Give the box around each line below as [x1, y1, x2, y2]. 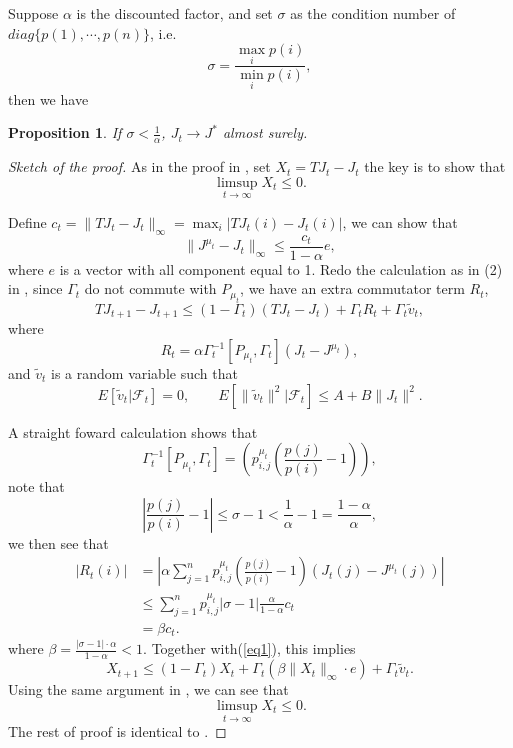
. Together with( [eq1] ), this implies [143, 638, 356, 659]
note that [8, 476, 65, 497]
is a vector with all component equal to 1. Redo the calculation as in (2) [59, 258, 503, 279]
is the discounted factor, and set [76, 3, 273, 23]
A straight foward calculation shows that [8, 421, 258, 442]
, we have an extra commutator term [240, 278, 465, 299]
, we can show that [342, 211, 458, 232]
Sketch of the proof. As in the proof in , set [8, 156, 271, 177]
